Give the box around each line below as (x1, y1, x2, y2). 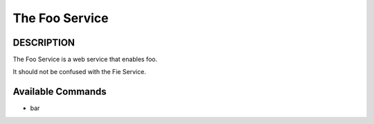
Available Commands (12, 86, 107, 98)
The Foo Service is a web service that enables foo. (12, 55, 158, 64)
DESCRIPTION (12, 37, 75, 48)
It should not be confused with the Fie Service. (12, 68, 147, 76)
